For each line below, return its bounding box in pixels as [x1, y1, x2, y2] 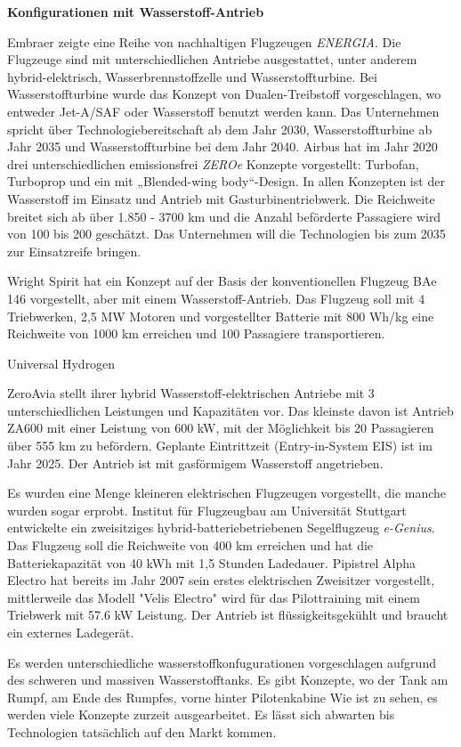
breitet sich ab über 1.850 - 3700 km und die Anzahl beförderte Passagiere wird [7, 207, 441, 225]
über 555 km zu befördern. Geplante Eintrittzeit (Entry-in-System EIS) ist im [7, 436, 433, 455]
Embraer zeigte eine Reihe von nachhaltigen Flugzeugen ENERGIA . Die [7, 32, 401, 51]
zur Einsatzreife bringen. [7, 241, 142, 260]
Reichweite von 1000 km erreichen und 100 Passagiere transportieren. [7, 324, 385, 343]
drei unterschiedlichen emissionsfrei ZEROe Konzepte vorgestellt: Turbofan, [7, 154, 419, 173]
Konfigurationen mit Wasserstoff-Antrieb [7, 3, 264, 20]
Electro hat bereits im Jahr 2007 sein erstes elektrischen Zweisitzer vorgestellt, [7, 571, 435, 589]
